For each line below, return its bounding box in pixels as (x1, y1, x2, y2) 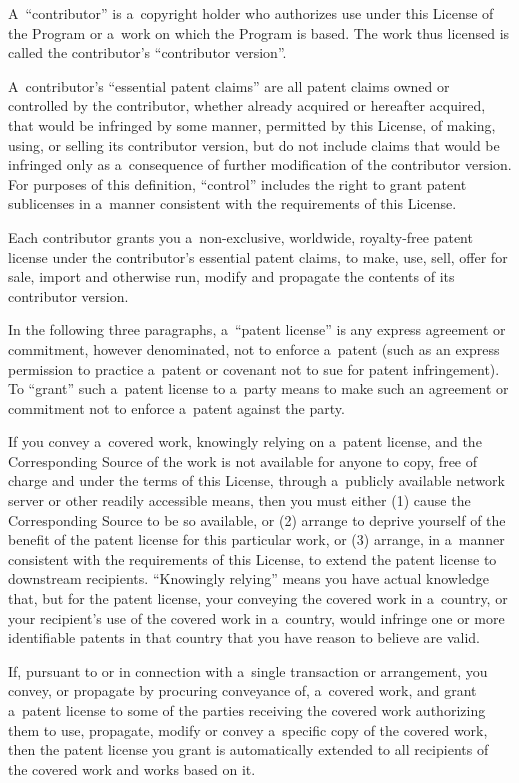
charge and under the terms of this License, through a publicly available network (8, 470, 505, 491)
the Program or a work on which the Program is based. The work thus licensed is (8, 22, 510, 43)
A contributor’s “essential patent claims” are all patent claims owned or (8, 75, 450, 96)
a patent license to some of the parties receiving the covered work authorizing (8, 700, 486, 720)
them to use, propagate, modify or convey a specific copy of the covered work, (8, 719, 488, 740)
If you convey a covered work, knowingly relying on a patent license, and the (8, 431, 482, 452)
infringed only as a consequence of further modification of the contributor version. (8, 154, 512, 175)
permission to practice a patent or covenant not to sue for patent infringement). (8, 358, 500, 379)
